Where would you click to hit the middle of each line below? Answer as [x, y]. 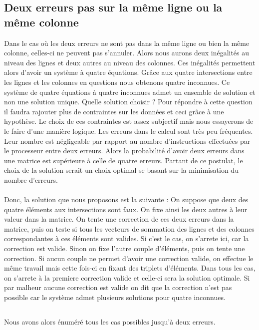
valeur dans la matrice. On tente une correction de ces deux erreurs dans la [119, 219]
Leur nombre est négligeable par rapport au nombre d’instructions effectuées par [127, 141]
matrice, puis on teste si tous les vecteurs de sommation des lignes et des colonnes [129, 228]
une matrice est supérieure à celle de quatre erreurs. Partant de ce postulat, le [124, 160]
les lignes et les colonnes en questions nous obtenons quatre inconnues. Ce [117, 82]
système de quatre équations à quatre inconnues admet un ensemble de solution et [130, 92]
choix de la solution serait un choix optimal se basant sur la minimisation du [121, 170]
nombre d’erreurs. [31, 179]
